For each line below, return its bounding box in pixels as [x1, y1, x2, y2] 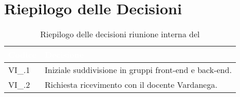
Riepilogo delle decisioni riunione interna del [40, 28, 200, 40]
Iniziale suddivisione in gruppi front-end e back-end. [44, 64, 232, 76]
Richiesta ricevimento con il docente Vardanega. [44, 79, 217, 91]
